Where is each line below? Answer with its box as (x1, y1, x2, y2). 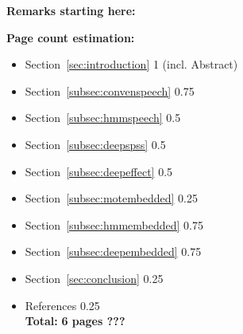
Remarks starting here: (6, 2, 136, 18)
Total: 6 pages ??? (25, 312, 125, 329)
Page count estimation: (6, 29, 135, 45)
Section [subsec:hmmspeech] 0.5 (25, 109, 181, 126)
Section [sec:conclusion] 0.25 (25, 269, 164, 286)
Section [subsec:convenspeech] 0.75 (25, 82, 195, 99)
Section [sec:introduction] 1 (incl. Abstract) (25, 56, 238, 73)
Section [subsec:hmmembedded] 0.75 (25, 216, 203, 233)
